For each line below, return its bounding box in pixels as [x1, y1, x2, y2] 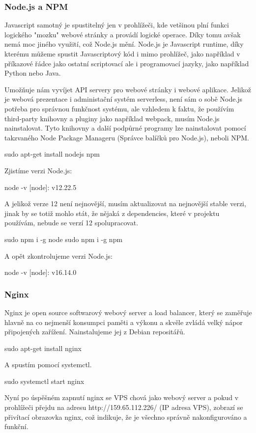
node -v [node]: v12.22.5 [4, 182, 77, 192]
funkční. [4, 421, 28, 432]
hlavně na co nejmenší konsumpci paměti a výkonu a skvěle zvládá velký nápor [4, 317, 243, 327]
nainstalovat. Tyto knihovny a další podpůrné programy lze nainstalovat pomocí [4, 123, 246, 133]
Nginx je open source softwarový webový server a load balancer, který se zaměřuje [4, 307, 252, 317]
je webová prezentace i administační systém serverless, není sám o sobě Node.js [4, 94, 243, 104]
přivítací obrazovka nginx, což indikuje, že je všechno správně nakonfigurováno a [4, 411, 247, 422]
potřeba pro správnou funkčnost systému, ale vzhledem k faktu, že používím [4, 103, 234, 113]
